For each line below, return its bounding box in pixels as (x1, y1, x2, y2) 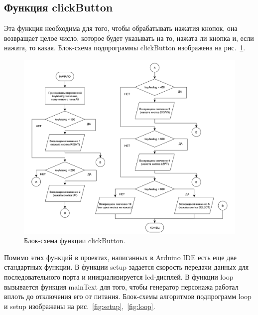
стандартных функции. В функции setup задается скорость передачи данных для (4, 262, 249, 272)
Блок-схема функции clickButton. (24, 235, 126, 246)
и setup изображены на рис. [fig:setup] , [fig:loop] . (4, 301, 155, 311)
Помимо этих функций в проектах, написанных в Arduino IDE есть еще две (4, 252, 237, 262)
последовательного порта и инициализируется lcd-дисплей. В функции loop (4, 272, 234, 282)
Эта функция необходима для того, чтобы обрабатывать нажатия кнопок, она (4, 23, 238, 33)
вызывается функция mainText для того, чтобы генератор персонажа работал (4, 281, 239, 292)
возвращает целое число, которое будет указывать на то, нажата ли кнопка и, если (4, 32, 254, 43)
